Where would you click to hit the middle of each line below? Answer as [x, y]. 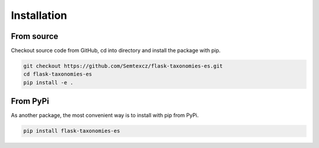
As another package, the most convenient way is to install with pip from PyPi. [105, 116]
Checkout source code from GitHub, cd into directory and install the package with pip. [116, 51]
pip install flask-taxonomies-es [72, 131]
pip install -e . [48, 82]
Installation [39, 15]
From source [35, 36]
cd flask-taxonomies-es [58, 74]
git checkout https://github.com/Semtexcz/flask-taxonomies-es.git [123, 66]
